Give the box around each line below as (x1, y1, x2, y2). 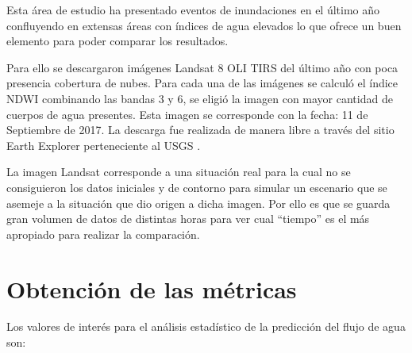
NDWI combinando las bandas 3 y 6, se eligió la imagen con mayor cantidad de (6, 90, 393, 106)
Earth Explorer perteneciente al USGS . (6, 136, 201, 153)
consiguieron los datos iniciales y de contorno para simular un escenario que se (6, 178, 387, 195)
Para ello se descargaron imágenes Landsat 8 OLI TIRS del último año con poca (6, 59, 399, 75)
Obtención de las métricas (6, 272, 297, 305)
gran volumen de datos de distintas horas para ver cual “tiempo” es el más (6, 210, 370, 227)
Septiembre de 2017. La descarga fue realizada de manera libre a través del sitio (6, 121, 395, 138)
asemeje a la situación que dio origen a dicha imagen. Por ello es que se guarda (6, 194, 391, 211)
